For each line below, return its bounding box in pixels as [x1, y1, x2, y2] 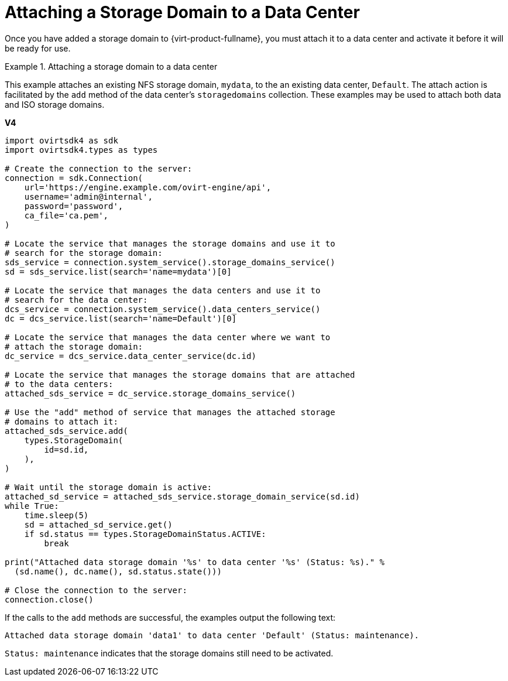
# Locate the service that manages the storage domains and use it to [5, 238, 335, 248]
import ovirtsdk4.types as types [5, 145, 158, 155]
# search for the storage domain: [5, 248, 163, 258]
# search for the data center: [5, 295, 148, 304]
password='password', [24, 201, 123, 211]
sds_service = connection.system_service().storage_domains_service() [5, 257, 335, 267]
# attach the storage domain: [5, 341, 143, 351]
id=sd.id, [44, 444, 89, 454]
